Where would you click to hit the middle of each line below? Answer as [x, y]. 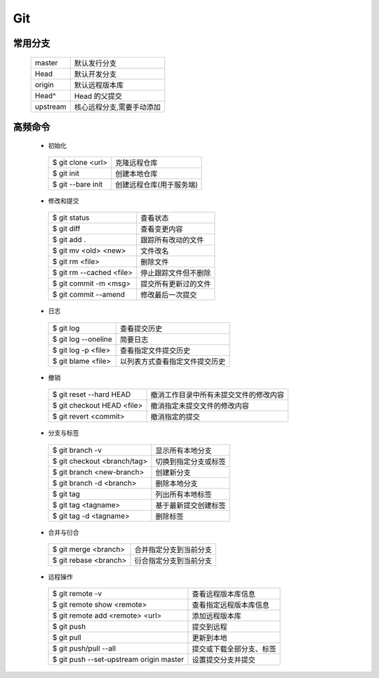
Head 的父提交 [98, 96]
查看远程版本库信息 [224, 594]
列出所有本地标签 [184, 494]
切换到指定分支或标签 [191, 461]
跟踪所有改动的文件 [172, 240]
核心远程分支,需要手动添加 [118, 107]
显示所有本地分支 [184, 451]
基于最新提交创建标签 [191, 505]
